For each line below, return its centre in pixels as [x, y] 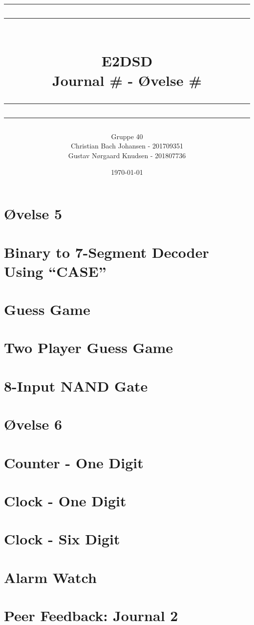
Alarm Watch [50, 577]
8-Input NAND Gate [76, 385]
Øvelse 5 [33, 214]
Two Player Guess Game [89, 347]
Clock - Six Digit [62, 539]
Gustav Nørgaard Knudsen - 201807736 [127, 155]
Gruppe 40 [127, 136]
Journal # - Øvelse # [127, 80]
